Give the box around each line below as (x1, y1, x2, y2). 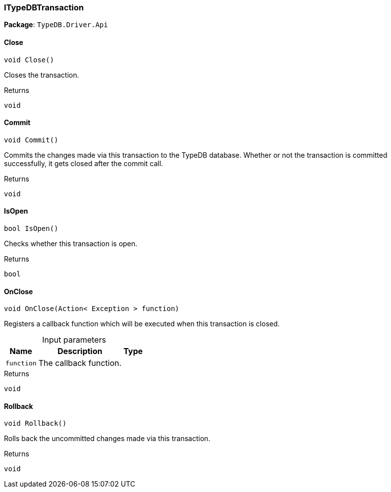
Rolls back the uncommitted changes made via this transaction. (4, 434, 210, 443)
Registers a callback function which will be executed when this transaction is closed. (4, 319, 280, 328)
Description (57, 346, 102, 357)
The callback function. (38, 358, 122, 368)
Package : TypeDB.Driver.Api (4, 20, 108, 29)
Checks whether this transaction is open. (4, 239, 138, 248)
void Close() (4, 55, 54, 64)
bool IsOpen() (4, 224, 58, 233)
